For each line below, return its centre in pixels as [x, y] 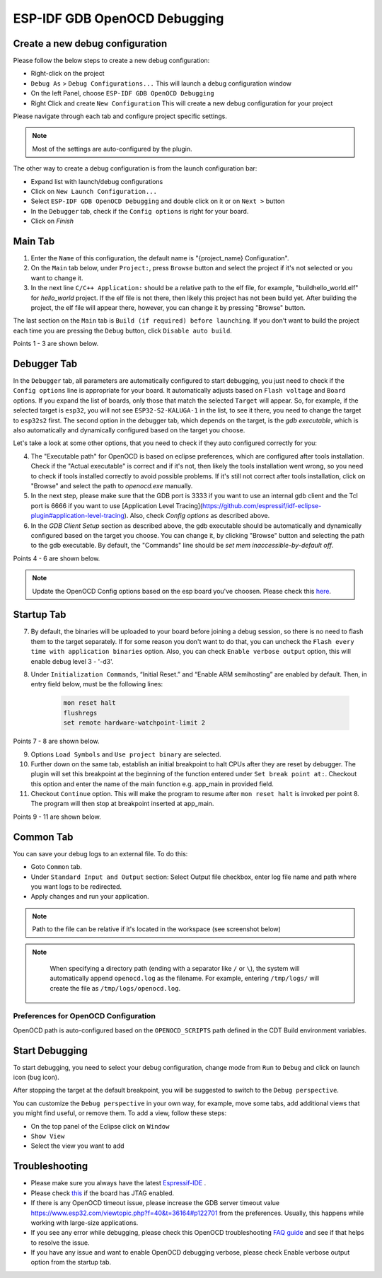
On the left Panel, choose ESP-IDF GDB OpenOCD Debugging [123, 93]
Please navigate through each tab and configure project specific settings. [120, 116]
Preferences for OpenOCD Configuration [84, 1016]
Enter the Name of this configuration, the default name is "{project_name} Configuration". [160, 258]
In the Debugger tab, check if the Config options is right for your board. [140, 211]
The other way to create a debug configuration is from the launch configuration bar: [135, 168]
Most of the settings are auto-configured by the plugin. [112, 149]
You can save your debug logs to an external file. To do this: [100, 853]
